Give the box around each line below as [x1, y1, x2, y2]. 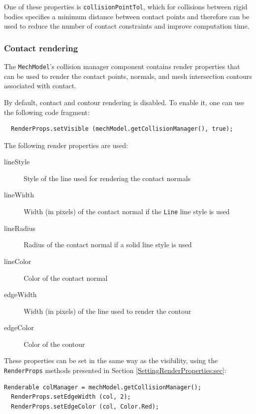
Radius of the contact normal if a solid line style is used [24, 239, 192, 250]
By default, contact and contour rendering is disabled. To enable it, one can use [4, 97, 245, 107]
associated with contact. [4, 80, 77, 91]
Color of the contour [24, 339, 85, 349]
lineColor [4, 256, 32, 266]
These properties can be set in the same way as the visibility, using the [4, 355, 218, 366]
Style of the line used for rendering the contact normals [24, 173, 191, 183]
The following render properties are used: [4, 140, 128, 150]
